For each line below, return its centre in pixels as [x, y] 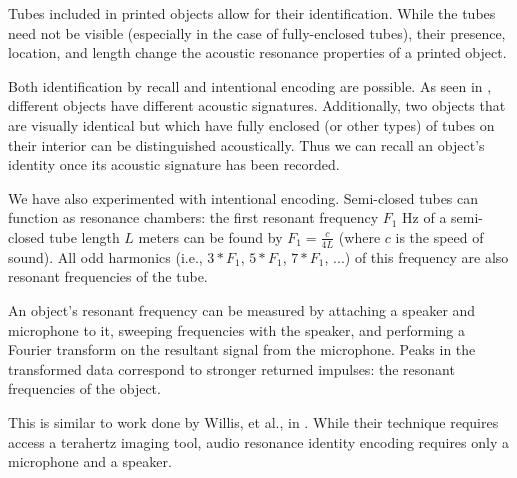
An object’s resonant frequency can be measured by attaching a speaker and [242, 309]
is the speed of [439, 236]
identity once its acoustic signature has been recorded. [174, 164]
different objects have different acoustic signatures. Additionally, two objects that [257, 105]
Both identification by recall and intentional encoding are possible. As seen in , [250, 85]
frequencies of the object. [84, 388]
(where [359, 236]
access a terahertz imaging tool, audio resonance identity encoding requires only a [258, 441]
